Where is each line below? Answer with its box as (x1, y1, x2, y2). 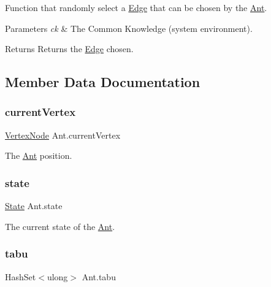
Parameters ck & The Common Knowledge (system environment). (5, 21, 253, 34)
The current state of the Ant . (5, 220, 115, 232)
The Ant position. (5, 149, 72, 162)
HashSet (5, 270, 36, 283)
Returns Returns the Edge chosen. (5, 42, 134, 55)
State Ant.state (5, 199, 63, 212)
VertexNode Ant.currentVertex (5, 128, 121, 141)
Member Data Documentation (5, 72, 200, 91)
